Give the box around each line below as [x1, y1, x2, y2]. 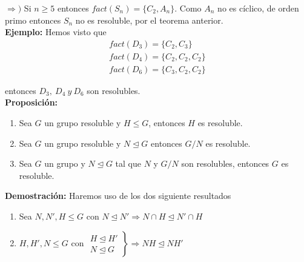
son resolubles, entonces [181, 157, 269, 170]
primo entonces [5, 13, 61, 26]
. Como [174, 2, 202, 14]
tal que [115, 157, 141, 170]
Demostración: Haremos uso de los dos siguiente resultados [5, 189, 231, 202]
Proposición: [5, 96, 58, 109]
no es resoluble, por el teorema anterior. [75, 13, 223, 26]
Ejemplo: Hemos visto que [5, 25, 107, 38]
